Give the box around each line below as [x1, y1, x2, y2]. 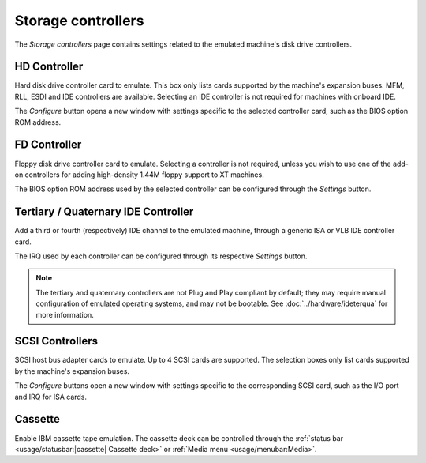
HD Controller [14, 60, 84, 73]
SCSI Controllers [14, 334, 99, 348]
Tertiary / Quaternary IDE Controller [14, 205, 194, 219]
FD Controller [14, 138, 82, 152]
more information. [35, 310, 94, 319]
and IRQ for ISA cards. [14, 392, 87, 401]
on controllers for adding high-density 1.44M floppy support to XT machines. [14, 170, 264, 179]
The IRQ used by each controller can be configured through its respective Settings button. [14, 251, 308, 261]
